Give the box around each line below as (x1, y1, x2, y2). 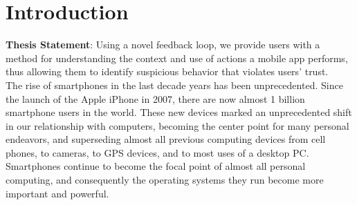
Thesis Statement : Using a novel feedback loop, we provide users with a (6, 37, 320, 52)
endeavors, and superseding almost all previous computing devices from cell (6, 132, 326, 146)
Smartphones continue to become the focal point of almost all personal (6, 159, 306, 173)
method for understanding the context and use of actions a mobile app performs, (6, 50, 348, 65)
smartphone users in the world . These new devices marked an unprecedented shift (6, 105, 352, 119)
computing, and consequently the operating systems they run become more (6, 173, 324, 187)
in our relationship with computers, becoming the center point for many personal (6, 118, 349, 133)
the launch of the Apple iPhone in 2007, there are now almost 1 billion (6, 91, 305, 106)
